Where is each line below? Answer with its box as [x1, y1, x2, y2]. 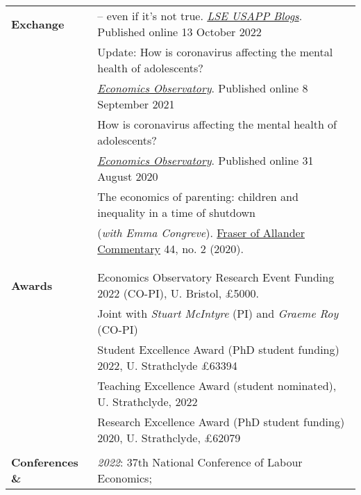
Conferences [11, 454, 78, 470]
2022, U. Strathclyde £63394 [97, 357, 237, 373]
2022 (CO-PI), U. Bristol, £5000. [97, 285, 259, 301]
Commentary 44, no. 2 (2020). [97, 241, 244, 257]
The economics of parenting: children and [97, 188, 299, 204]
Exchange [11, 15, 65, 32]
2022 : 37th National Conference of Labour [97, 454, 303, 470]
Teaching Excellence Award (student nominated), [97, 378, 337, 393]
